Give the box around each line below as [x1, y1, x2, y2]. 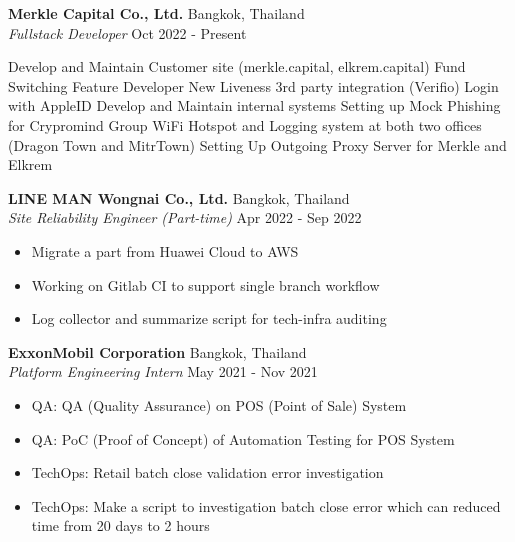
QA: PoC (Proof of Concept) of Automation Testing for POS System [31, 428, 455, 449]
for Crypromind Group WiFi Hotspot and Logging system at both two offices [8, 114, 482, 135]
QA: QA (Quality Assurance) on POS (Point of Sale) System [31, 394, 407, 415]
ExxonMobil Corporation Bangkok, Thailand [8, 341, 307, 362]
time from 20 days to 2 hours [31, 515, 210, 536]
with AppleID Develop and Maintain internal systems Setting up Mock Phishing [8, 95, 501, 116]
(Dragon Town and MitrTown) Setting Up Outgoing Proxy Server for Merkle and [8, 134, 507, 155]
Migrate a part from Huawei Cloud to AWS [31, 240, 299, 261]
